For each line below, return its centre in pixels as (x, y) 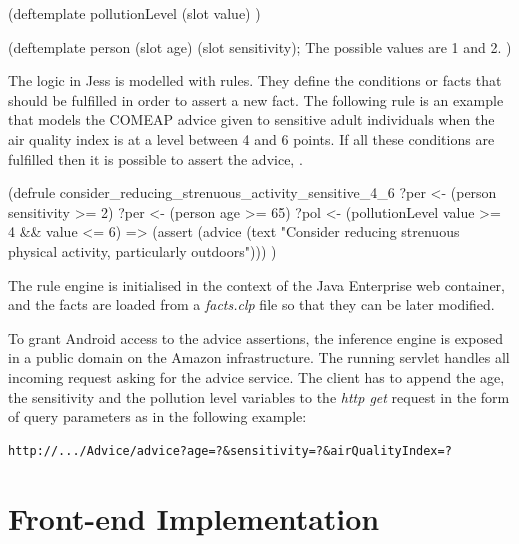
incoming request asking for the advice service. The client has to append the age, (256, 376)
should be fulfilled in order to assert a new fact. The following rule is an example (256, 99)
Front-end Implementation (194, 518)
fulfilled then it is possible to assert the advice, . (155, 158)
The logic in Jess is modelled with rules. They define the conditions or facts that (255, 80)
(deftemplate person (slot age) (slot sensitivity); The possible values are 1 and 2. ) (260, 46)
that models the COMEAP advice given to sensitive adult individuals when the (251, 119)
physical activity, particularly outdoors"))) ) (142, 250)
